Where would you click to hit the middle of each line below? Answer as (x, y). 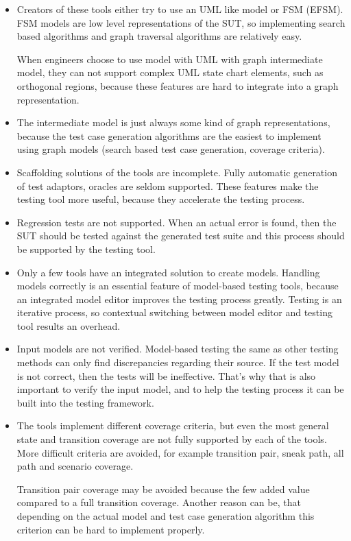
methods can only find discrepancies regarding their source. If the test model (178, 362)
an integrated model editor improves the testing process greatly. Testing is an (179, 299)
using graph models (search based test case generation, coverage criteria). (171, 149)
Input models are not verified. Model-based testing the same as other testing (178, 349)
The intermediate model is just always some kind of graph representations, (173, 122)
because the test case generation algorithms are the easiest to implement (169, 135)
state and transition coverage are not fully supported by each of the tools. (172, 439)
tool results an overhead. (69, 325)
